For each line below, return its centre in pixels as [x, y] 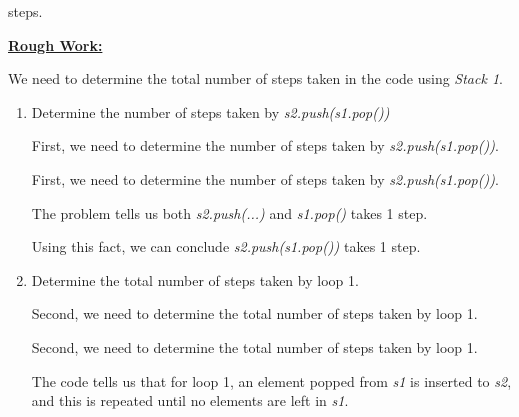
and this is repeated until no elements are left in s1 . [190, 400]
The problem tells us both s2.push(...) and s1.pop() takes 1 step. [229, 212]
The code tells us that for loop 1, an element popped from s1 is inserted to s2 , [271, 380]
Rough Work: [55, 44]
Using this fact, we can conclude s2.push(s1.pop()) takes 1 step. [226, 246]
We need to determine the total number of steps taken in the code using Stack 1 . [255, 78]
